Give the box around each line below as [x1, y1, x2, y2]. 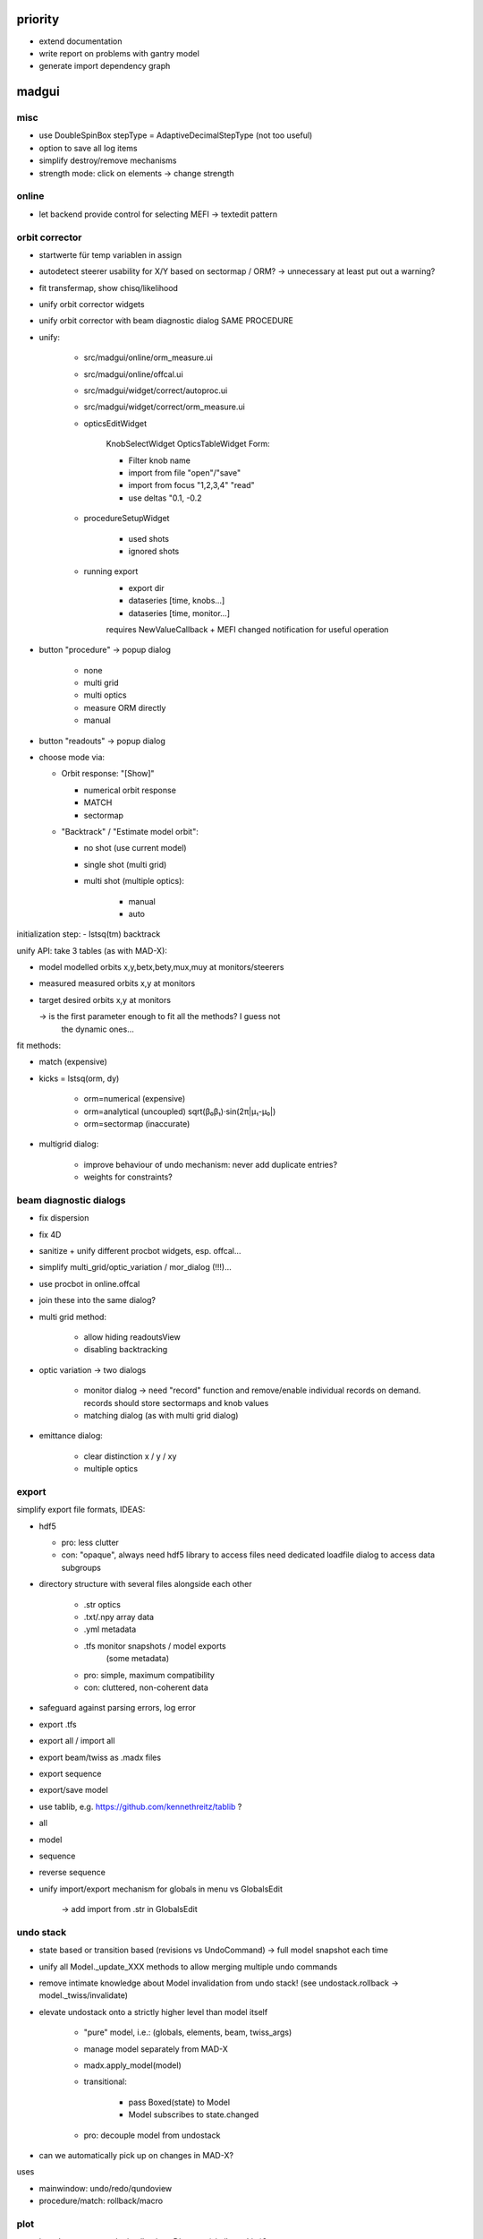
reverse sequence [38, 1867, 106, 1878]
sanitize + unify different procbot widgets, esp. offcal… [38, 1246, 241, 1257]
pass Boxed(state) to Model [128, 2097, 231, 2107]
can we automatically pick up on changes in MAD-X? [38, 2149, 234, 2160]
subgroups [61, 1562, 102, 1573]
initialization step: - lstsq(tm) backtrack [16, 929, 161, 939]
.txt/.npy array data [83, 1612, 155, 1623]
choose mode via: [38, 752, 106, 763]
